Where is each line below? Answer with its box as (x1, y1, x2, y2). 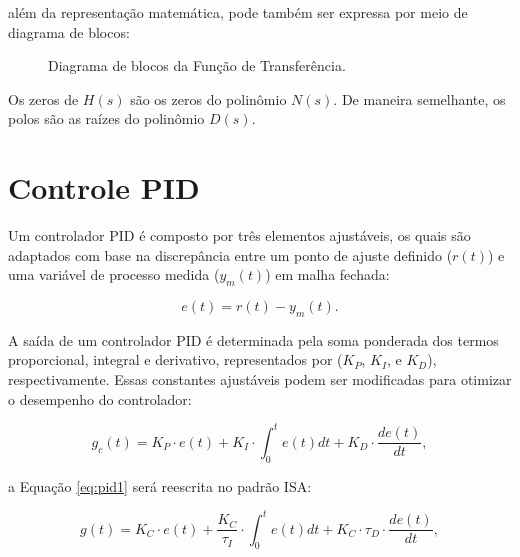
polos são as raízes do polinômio (8, 108, 205, 129)
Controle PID (8, 167, 200, 208)
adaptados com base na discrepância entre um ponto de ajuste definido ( (8, 244, 453, 265)
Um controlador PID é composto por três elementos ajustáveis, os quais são (8, 225, 471, 246)
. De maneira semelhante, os (333, 88, 506, 109)
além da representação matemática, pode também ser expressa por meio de (8, 2, 468, 22)
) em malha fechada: (265, 264, 390, 285)
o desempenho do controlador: (8, 388, 192, 409)
